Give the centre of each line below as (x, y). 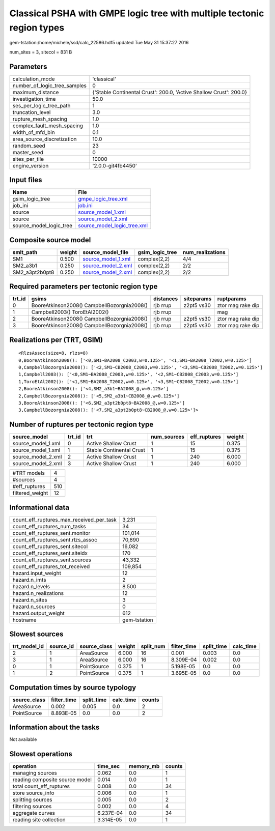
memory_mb (144, 766)
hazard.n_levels (31, 586)
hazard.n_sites (30, 599)
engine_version (31, 165)
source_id (61, 646)
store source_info (33, 793)
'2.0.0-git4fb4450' (115, 165)
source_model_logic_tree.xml (113, 225)
